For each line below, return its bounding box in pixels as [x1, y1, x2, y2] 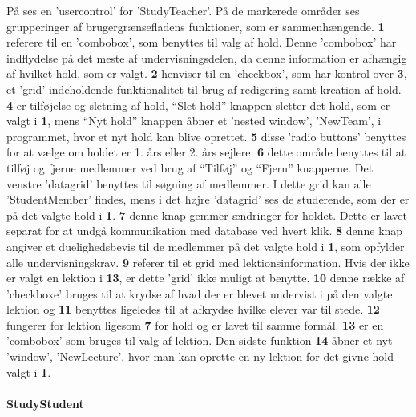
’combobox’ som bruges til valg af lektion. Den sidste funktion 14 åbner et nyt [6, 332, 393, 349]
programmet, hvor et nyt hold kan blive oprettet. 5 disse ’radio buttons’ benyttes [6, 128, 406, 144]
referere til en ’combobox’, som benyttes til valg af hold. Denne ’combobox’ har [6, 34, 397, 51]
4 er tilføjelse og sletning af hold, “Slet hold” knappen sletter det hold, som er [6, 96, 390, 113]
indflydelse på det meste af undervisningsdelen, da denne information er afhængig [6, 49, 407, 66]
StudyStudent [6, 395, 84, 411]
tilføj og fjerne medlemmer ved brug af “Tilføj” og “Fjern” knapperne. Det [6, 159, 374, 176]
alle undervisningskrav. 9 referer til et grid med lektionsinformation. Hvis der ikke [6, 253, 410, 270]
